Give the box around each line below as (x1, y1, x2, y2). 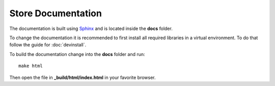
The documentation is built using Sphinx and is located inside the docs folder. (9, 25, 173, 32)
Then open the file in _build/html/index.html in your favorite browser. (9, 74, 156, 80)
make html (18, 63, 43, 69)
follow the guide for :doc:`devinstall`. (9, 42, 87, 48)
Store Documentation (9, 8, 102, 19)
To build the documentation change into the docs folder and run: (9, 51, 145, 57)
